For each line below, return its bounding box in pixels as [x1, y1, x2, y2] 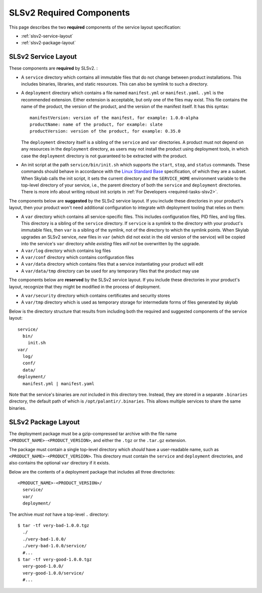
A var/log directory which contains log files [21, 248, 111, 254]
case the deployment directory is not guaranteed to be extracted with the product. [21, 153, 188, 159]
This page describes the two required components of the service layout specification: [9, 24, 181, 30]
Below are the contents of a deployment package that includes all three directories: [9, 469, 176, 474]
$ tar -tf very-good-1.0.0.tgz [17, 557, 92, 562]
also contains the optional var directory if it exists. [9, 460, 110, 466]
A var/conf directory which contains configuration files [21, 254, 134, 260]
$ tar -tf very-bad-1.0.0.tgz [17, 523, 90, 528]
